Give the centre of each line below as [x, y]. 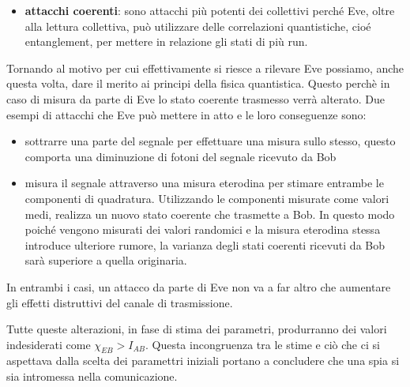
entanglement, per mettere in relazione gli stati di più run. [166, 41]
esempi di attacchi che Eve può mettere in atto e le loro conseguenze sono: [186, 114]
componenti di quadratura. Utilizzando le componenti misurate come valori [207, 198]
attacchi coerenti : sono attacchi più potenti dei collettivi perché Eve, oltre [210, 10]
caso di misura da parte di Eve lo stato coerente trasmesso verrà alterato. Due [196, 98]
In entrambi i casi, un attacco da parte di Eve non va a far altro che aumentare [199, 286]
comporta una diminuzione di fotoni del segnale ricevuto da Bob [181, 156]
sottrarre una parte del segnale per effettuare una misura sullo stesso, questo [210, 141]
